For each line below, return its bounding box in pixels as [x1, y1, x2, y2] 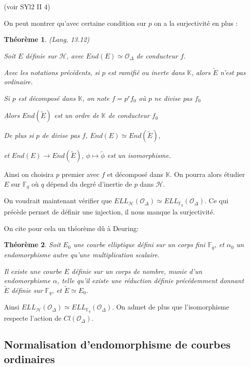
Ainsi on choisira [4, 169, 54, 179]
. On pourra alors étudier [170, 169, 245, 179]
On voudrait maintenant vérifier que [4, 195, 112, 206]
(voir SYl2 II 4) [4, 1, 50, 11]
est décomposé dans [18, 93, 76, 103]
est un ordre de [54, 110, 99, 120]
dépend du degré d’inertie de [46, 178, 132, 189]
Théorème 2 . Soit [4, 239, 61, 250]
